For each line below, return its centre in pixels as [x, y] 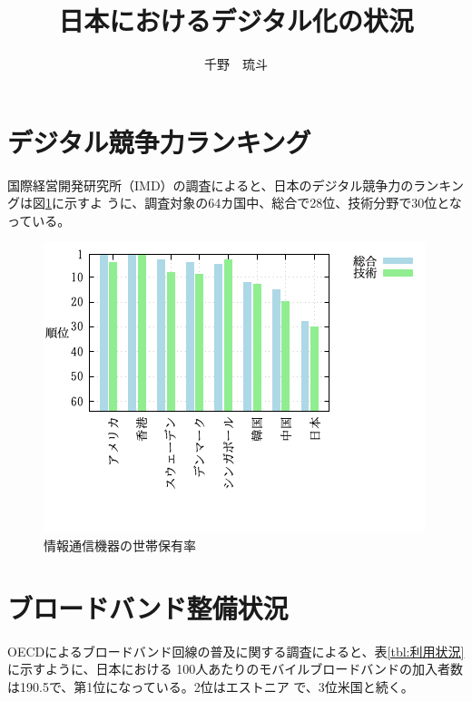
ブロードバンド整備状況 [148, 607]
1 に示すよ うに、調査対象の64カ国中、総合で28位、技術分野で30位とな [254, 203]
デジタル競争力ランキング [159, 141]
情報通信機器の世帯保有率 [120, 545]
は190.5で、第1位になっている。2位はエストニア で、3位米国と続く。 [211, 686]
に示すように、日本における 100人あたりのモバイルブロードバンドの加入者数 [235, 669]
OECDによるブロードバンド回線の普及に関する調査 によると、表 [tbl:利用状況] [236, 651]
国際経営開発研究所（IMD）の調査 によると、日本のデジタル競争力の [211, 185]
